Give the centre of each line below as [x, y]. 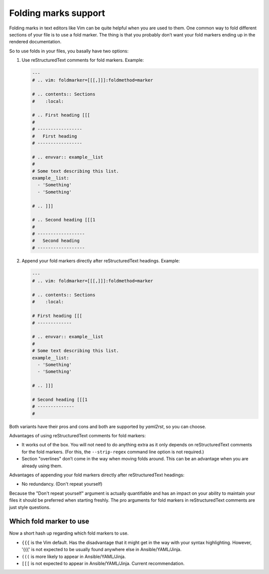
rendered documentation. [35, 42]
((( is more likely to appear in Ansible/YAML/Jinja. [74, 557]
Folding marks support [57, 13]
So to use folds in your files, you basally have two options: [69, 51]
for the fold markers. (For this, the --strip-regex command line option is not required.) [113, 452]
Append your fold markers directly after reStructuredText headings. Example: [101, 261]
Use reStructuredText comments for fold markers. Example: [83, 60]
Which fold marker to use [49, 521]
